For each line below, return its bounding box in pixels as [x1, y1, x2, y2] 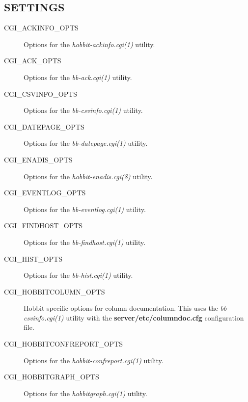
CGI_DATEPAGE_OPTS [4, 121, 84, 132]
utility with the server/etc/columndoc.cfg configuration [66, 312, 244, 322]
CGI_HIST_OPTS [4, 253, 62, 264]
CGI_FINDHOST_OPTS [4, 220, 83, 231]
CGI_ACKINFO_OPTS [4, 23, 79, 33]
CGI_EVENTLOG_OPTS [4, 188, 86, 198]
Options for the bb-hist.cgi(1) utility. [24, 270, 133, 280]
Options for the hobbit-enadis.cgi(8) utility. [24, 171, 153, 181]
